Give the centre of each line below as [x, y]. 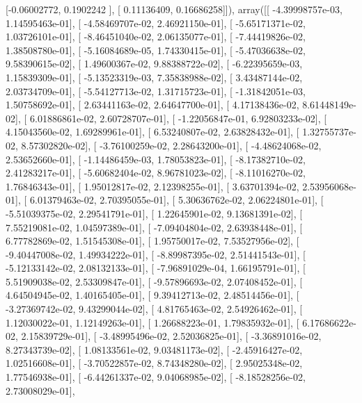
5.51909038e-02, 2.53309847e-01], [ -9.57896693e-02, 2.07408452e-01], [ [154, 281]
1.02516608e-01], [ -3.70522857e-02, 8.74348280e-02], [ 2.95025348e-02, [154, 363]
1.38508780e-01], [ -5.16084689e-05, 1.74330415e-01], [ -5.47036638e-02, [156, 50]
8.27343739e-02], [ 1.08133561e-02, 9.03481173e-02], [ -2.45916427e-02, [154, 349]
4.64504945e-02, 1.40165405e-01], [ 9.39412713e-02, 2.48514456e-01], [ [152, 295]
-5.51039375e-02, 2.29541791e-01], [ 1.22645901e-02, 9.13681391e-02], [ [154, 213]
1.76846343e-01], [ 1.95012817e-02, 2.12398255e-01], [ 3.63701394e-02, [152, 186]
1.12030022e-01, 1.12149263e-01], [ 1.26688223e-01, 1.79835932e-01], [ [152, 322]
